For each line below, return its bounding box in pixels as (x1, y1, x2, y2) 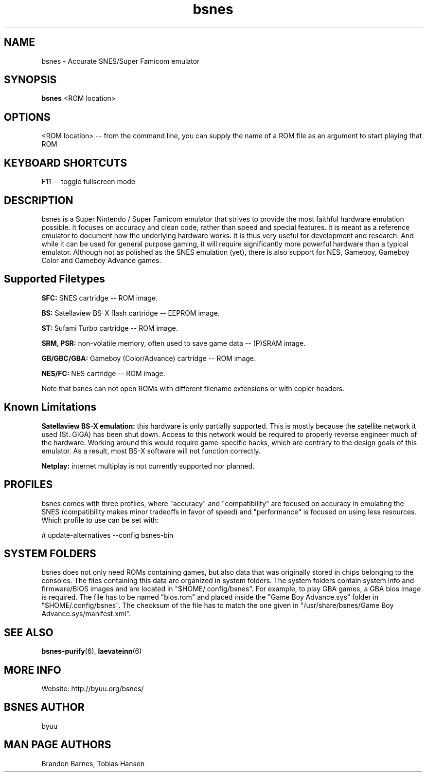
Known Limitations (4, 401, 97, 414)
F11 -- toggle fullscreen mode (41, 177, 135, 186)
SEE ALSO (4, 626, 53, 639)
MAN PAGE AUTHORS (4, 738, 111, 751)
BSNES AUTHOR (4, 701, 85, 714)
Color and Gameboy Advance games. (41, 256, 161, 265)
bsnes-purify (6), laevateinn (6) (41, 647, 142, 656)
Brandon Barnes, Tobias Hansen (41, 759, 145, 768)
